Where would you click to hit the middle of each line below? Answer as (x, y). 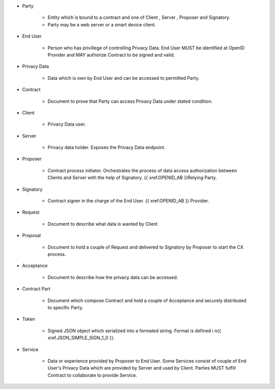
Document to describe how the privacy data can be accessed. (113, 277)
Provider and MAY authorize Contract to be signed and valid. (111, 55)
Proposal (31, 235)
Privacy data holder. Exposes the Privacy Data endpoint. (106, 147)
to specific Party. (65, 307)
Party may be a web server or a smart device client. (102, 24)
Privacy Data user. (67, 124)
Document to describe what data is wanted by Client (103, 224)
